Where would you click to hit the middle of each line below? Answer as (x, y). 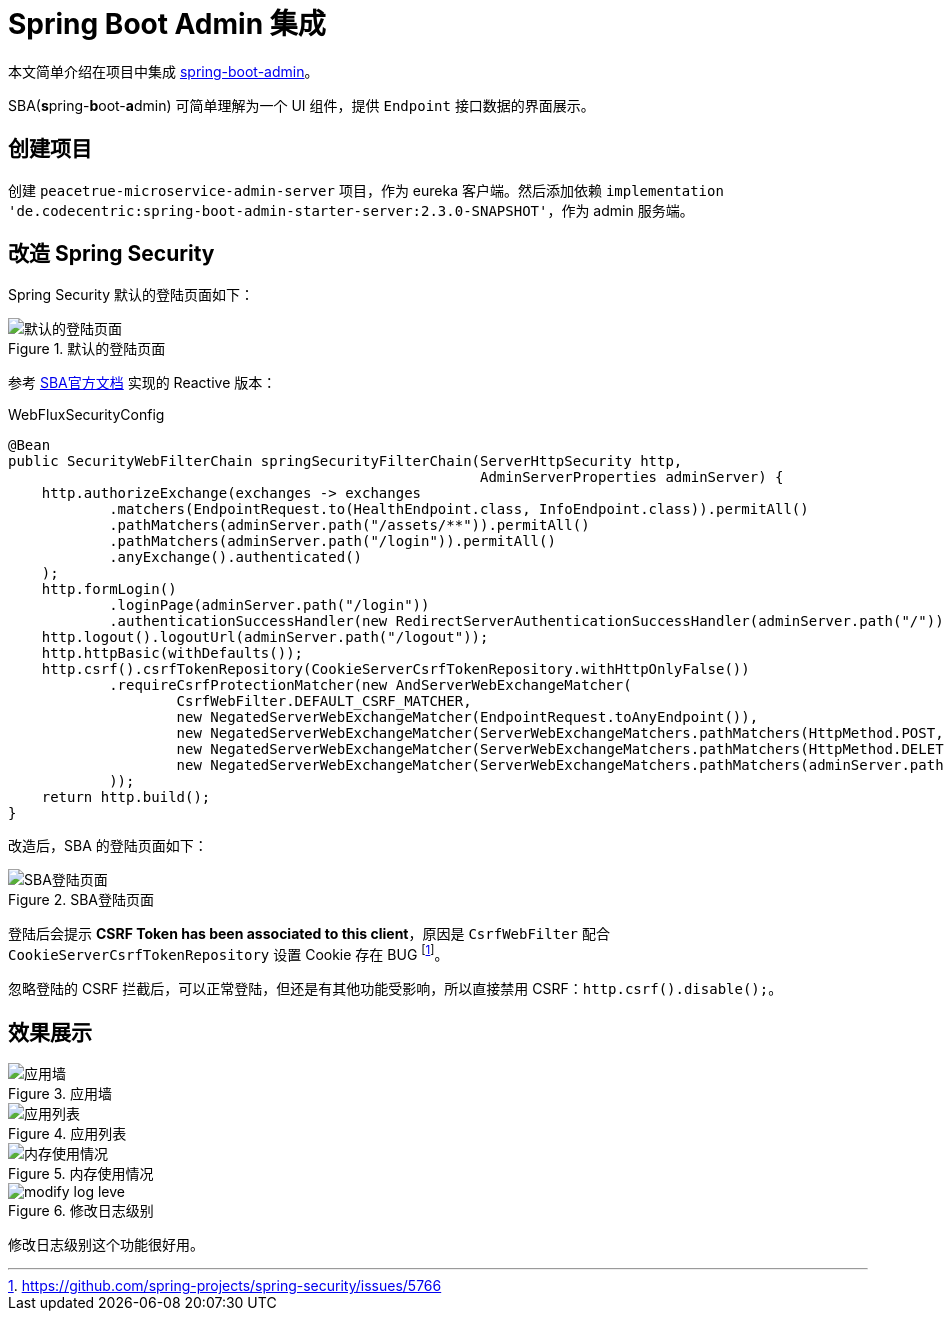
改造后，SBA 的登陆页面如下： (108, 846)
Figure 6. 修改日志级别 (81, 1210)
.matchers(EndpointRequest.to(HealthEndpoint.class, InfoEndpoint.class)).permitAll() (459, 509)
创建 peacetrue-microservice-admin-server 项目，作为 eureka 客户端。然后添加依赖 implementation (366, 190)
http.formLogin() (109, 589)
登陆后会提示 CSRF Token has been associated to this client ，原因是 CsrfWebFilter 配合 (309, 934)
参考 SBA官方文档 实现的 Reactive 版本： (142, 383)
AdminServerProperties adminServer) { (632, 477)
